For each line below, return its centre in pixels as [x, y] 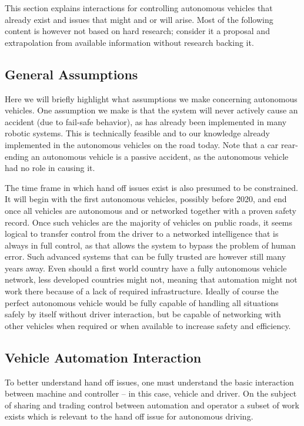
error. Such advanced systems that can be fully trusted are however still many [146, 256]
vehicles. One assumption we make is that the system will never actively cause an [151, 110]
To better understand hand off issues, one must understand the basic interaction [149, 382]
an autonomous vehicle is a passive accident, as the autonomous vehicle [160, 156]
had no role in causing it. [50, 168]
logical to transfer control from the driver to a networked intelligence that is [142, 234]
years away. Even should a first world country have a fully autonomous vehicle [146, 268]
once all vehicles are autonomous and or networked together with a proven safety [151, 210]
